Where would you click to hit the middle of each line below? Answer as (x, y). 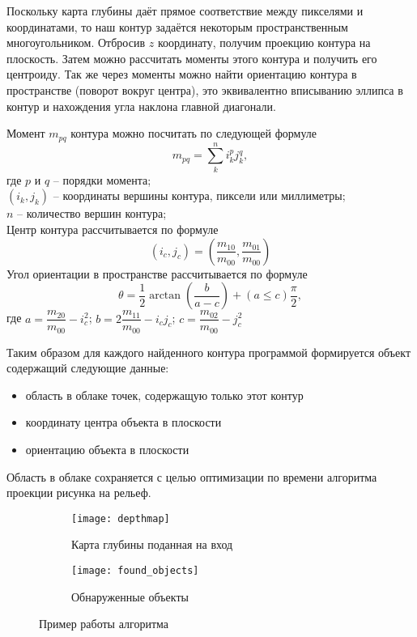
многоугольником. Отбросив (76, 42)
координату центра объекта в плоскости (123, 422)
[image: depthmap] (121, 518)
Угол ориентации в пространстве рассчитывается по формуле (157, 273)
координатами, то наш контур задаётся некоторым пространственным (177, 26)
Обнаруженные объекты (130, 596)
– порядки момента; (102, 179)
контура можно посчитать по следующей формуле (194, 133)
